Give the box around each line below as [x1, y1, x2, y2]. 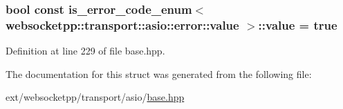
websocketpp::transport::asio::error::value [6, 16, 239, 33]
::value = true [258, 16, 337, 33]
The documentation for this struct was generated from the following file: [6, 66, 312, 81]
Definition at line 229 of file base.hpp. [6, 43, 165, 58]
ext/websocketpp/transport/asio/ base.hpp [6, 90, 185, 104]
